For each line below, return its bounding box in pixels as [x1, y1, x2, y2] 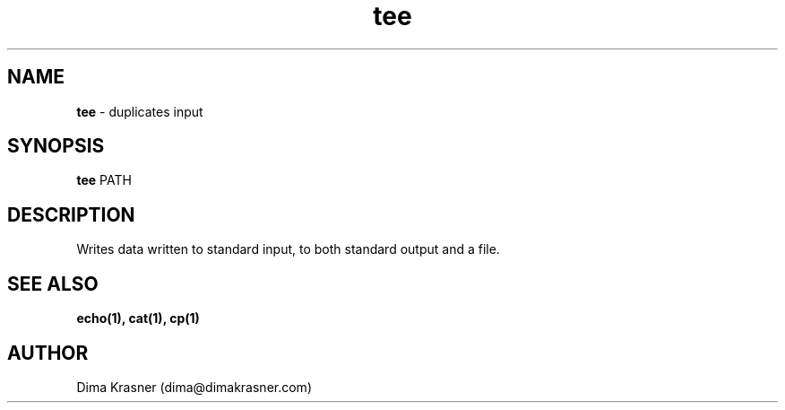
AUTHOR [7, 341, 89, 364]
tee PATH [76, 172, 132, 188]
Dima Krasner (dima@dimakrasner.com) [76, 379, 312, 395]
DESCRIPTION [7, 203, 135, 226]
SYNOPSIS [7, 135, 105, 158]
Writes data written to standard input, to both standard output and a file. [76, 241, 500, 257]
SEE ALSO [7, 272, 99, 295]
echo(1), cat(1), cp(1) [76, 310, 200, 327]
